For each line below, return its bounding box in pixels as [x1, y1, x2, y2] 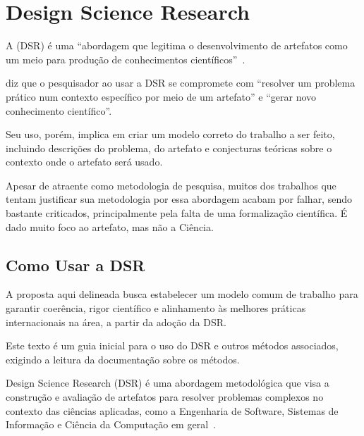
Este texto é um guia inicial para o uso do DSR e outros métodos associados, [6, 338, 339, 353]
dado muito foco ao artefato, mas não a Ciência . [6, 219, 214, 234]
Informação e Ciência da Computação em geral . [6, 417, 216, 432]
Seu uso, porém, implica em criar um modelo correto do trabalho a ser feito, [6, 127, 335, 142]
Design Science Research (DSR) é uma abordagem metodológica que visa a [6, 375, 329, 390]
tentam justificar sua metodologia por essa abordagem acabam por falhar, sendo [6, 192, 352, 206]
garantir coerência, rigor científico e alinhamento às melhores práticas [6, 301, 306, 316]
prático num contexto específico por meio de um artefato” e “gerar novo [6, 89, 317, 104]
